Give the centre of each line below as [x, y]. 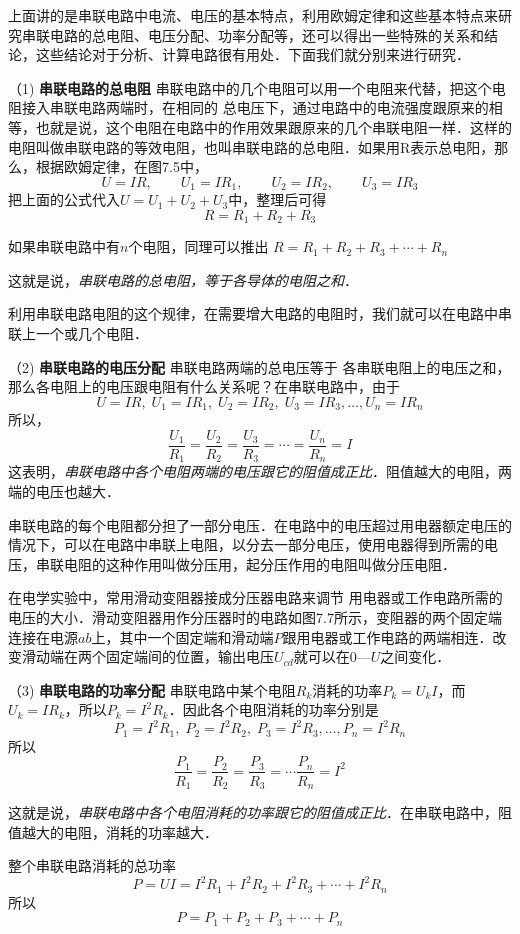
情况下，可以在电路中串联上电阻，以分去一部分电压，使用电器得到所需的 [246, 544]
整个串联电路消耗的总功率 [92, 865]
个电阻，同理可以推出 [198, 246]
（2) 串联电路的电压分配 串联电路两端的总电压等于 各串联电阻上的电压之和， [259, 366]
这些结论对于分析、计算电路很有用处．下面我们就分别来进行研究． [252, 54]
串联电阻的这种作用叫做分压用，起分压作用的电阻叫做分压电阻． [245, 563]
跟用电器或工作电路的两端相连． [387, 636]
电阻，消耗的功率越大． [140, 831]
